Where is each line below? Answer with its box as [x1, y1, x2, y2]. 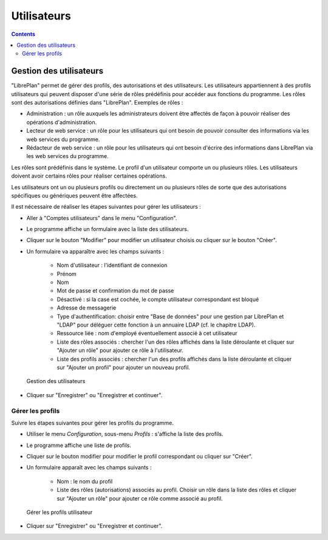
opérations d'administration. [26, 119, 97, 126]
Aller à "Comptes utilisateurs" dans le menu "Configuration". [26, 214, 177, 221]
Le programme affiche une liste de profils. [26, 441, 132, 449]
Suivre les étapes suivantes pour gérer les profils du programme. [11, 419, 174, 426]
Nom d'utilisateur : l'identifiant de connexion [56, 261, 168, 269]
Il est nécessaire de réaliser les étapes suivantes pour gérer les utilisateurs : [11, 203, 202, 210]
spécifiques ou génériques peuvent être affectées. [11, 192, 138, 199]
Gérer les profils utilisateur [26, 508, 93, 516]
